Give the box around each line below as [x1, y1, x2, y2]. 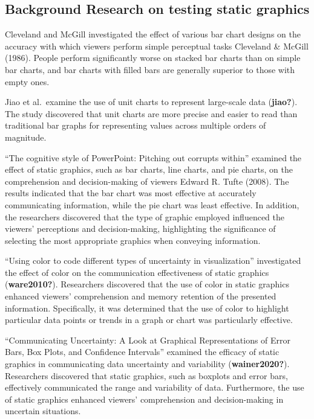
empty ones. [5, 75, 50, 88]
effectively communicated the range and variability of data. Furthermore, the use [5, 381, 304, 394]
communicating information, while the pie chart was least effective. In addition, [5, 198, 299, 211]
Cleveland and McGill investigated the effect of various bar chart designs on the [5, 28, 301, 40]
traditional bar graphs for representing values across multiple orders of [5, 119, 266, 132]
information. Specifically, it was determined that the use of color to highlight [5, 301, 289, 314]
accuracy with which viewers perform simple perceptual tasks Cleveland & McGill [5, 39, 309, 52]
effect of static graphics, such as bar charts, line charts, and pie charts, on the [5, 163, 293, 176]
